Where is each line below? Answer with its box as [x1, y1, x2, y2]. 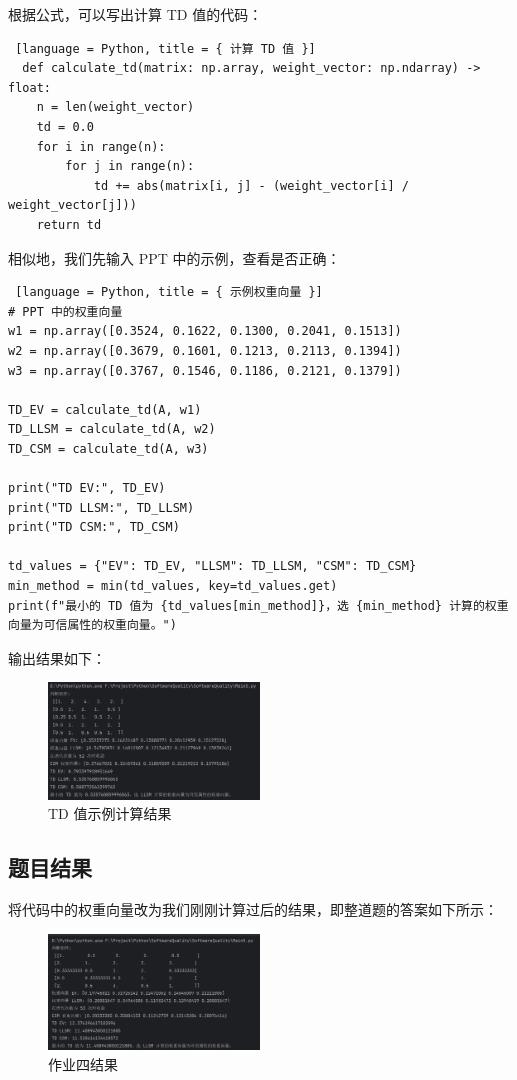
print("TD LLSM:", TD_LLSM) [8, 500, 195, 515]
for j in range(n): [65, 159, 195, 174]
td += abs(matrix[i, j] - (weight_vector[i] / [93, 178, 409, 193]
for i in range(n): [36, 139, 166, 154]
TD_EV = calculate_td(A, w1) [8, 402, 202, 417]
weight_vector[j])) [8, 198, 137, 213]
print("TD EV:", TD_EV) [8, 481, 166, 496]
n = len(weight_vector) [36, 100, 195, 115]
